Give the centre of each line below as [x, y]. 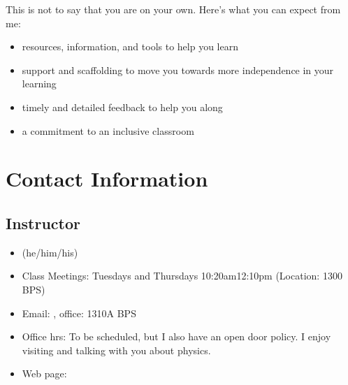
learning [39, 83]
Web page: [44, 373]
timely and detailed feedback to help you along [122, 107]
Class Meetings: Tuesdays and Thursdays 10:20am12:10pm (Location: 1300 [182, 276]
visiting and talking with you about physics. [116, 350]
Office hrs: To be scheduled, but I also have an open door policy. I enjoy [176, 336]
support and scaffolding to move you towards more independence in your [178, 70]
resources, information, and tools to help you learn [130, 46]
